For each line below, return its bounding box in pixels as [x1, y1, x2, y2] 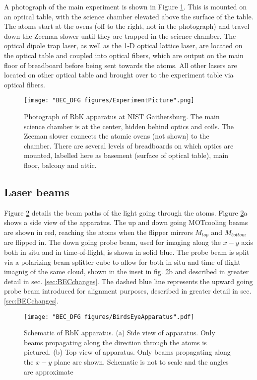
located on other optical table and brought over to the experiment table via [4, 70, 234, 80]
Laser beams [4, 184, 69, 199]
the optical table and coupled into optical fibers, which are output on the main [4, 50, 244, 60]
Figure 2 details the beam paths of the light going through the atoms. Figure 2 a [4, 207, 248, 218]
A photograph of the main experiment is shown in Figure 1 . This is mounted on [4, 1, 247, 11]
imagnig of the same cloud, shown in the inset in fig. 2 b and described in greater [4, 266, 249, 277]
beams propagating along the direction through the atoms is [24, 337, 207, 347]
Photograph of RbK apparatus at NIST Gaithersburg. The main [24, 111, 220, 121]
